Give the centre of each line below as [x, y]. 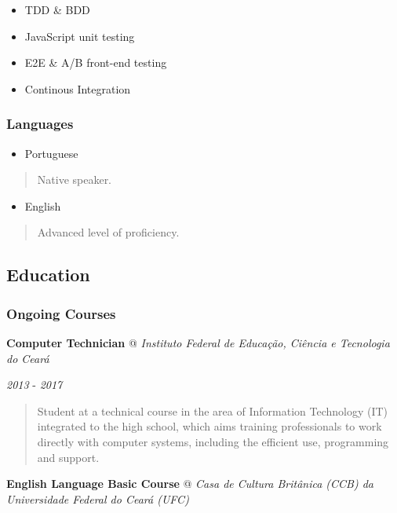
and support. [68, 457]
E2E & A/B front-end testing [96, 62]
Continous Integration [78, 88]
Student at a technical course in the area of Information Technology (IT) [213, 410]
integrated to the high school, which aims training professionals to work [209, 426]
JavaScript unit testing [80, 36]
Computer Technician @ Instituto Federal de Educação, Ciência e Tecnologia [198, 342]
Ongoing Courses [61, 313]
